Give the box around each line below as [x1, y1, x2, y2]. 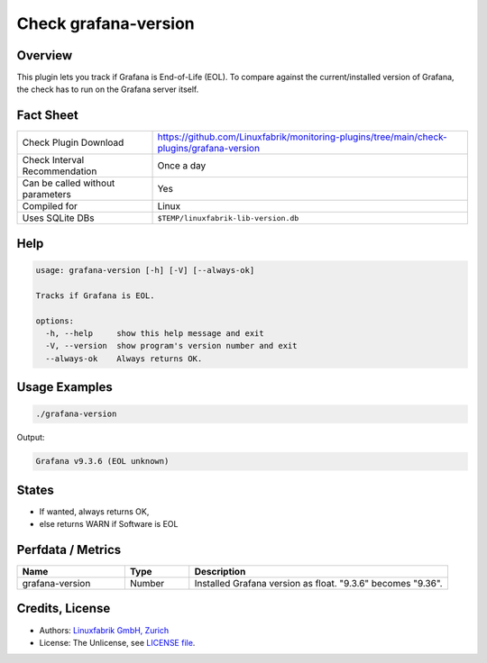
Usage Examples [16, 379, 113, 395]
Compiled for [22, 200, 78, 213]
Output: [16, 432, 45, 443]
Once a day [157, 159, 207, 172]
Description [194, 566, 246, 578]
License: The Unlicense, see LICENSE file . [39, 637, 196, 648]
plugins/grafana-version [157, 142, 261, 155]
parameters [22, 188, 71, 201]
